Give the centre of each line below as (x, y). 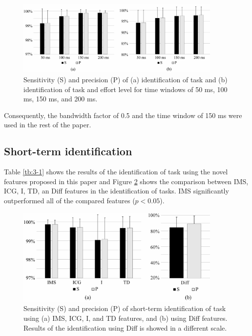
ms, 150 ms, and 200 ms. (61, 99)
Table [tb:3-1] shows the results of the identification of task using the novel (116, 172)
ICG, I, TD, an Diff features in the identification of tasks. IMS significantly (116, 191)
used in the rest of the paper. (48, 125)
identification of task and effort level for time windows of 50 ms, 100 (126, 89)
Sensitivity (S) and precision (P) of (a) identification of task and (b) (126, 80)
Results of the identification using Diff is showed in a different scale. (125, 327)
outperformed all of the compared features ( (70, 201)
